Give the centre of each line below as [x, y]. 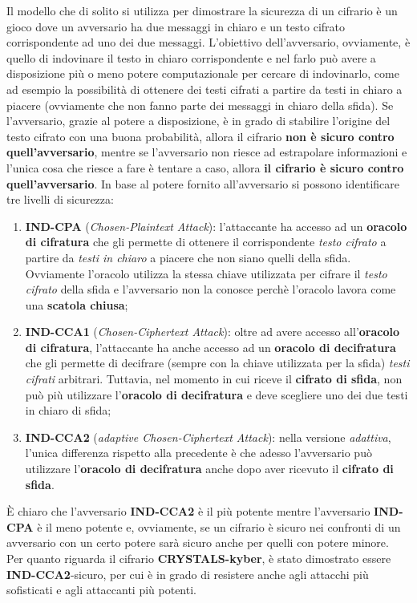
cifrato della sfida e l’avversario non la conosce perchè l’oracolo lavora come [211, 289]
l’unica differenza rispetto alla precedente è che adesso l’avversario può [198, 453]
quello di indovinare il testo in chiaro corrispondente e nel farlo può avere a [191, 57]
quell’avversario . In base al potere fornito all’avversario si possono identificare [203, 183]
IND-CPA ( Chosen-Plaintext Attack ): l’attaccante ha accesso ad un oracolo [216, 226]
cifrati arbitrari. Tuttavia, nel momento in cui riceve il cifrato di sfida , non [214, 379]
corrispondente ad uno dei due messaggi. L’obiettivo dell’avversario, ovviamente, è [208, 42]
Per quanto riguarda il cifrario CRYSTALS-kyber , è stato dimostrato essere [199, 558]
